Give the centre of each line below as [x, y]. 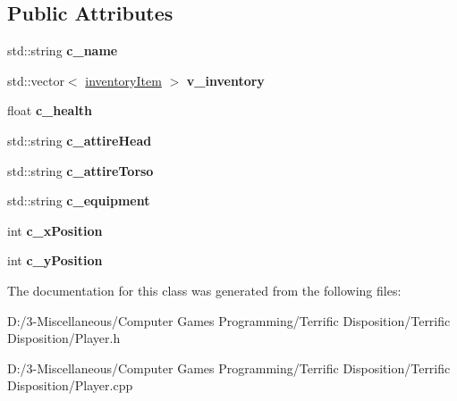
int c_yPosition [55, 260]
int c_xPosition [55, 230]
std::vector [36, 80]
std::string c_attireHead [80, 140]
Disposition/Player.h [64, 338]
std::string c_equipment [79, 200]
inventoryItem [123, 80]
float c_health [50, 110]
